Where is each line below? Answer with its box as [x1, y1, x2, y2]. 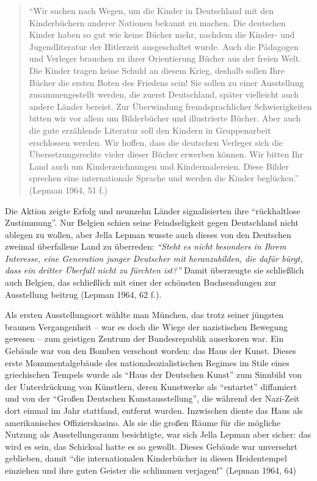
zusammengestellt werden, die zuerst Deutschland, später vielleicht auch [29, 88, 299, 101]
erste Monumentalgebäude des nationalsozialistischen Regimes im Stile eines [5, 356, 290, 369]
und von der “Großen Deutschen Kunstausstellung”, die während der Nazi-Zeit [5, 392, 300, 405]
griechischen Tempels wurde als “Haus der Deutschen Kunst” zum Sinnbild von [5, 368, 302, 381]
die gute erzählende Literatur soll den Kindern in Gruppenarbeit [29, 123, 271, 136]
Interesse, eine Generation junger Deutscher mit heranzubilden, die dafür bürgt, [5, 251, 303, 264]
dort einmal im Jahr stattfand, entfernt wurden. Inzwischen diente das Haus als [5, 404, 303, 416]
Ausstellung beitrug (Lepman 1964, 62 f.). [5, 288, 162, 300]
